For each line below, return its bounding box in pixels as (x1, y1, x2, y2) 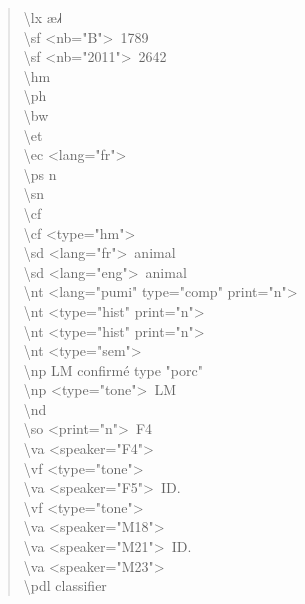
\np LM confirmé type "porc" (23, 359, 203, 380)
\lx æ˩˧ (23, 7, 63, 27)
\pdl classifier (23, 575, 107, 596)
